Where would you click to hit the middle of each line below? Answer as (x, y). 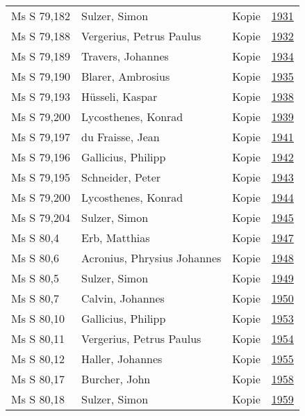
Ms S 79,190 (41, 76)
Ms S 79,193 (41, 96)
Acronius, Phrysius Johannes (151, 258)
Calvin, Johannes (123, 298)
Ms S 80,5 (35, 278)
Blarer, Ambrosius (125, 76)
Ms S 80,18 (38, 399)
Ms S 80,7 (35, 298)
